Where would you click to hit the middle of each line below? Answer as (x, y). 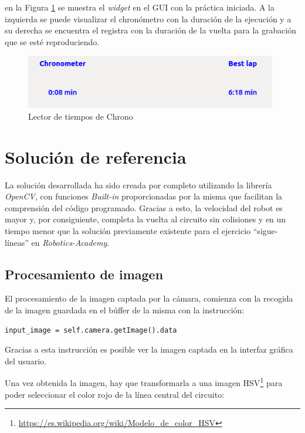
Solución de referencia (96, 156)
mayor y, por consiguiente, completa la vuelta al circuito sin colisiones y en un (145, 219)
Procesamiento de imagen (84, 274)
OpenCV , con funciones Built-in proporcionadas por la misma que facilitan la (144, 196)
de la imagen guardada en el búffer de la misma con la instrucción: (125, 309)
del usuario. (26, 361)
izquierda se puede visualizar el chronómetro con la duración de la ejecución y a (148, 18)
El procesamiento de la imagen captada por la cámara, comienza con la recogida (149, 298)
